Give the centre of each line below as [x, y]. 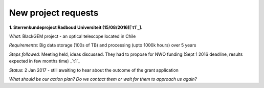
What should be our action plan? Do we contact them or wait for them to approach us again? [103, 79]
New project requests [54, 13]
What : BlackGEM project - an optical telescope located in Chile [73, 36]
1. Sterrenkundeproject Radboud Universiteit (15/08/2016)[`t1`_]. [76, 27]
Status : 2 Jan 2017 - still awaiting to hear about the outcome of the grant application [94, 70]
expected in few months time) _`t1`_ [44, 61]
